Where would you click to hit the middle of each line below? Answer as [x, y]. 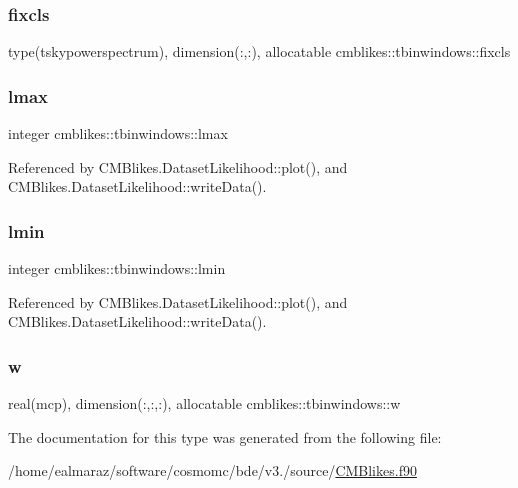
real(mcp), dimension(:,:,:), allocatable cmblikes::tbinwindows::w [204, 403]
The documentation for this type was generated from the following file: [225, 436]
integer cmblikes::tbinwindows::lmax [118, 133]
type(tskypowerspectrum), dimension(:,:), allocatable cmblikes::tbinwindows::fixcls [259, 51]
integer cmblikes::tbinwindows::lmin [117, 268]
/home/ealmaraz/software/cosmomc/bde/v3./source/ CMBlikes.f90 [212, 470]
